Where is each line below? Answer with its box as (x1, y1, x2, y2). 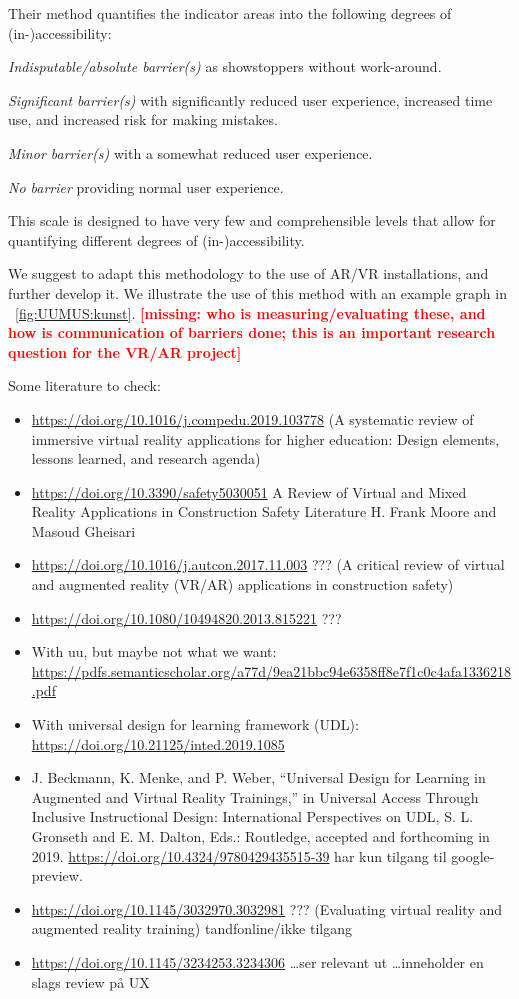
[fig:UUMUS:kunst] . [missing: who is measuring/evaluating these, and (15, 302, 486, 323)
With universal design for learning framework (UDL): (31, 714, 359, 735)
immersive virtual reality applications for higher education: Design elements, (31, 428, 500, 449)
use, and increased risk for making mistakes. (8, 109, 278, 130)
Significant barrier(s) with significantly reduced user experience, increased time (8, 89, 493, 110)
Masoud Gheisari (31, 520, 136, 541)
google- (451, 845, 495, 866)
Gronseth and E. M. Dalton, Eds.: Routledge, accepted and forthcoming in (31, 826, 490, 846)
